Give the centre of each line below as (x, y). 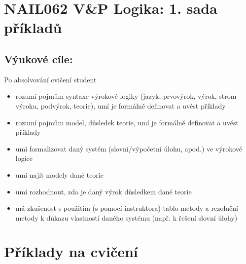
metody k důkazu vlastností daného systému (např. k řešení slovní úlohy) (126, 217)
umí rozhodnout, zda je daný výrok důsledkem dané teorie (104, 191)
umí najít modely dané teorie (59, 174)
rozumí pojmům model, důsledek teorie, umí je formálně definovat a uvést (127, 122)
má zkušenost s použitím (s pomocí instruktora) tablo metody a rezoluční (127, 208)
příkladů (33, 27)
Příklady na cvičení (71, 251)
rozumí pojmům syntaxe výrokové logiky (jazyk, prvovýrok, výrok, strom (126, 96)
